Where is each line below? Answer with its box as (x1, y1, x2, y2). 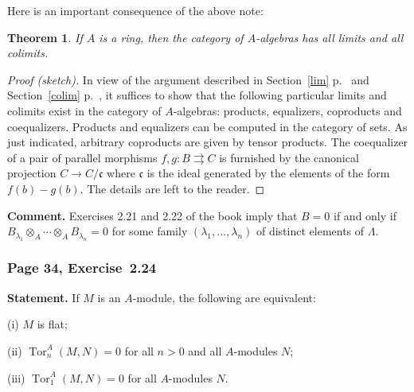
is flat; (37, 316, 68, 332)
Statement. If (7, 289, 80, 305)
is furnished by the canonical (219, 149, 359, 165)
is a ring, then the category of (99, 29, 244, 45)
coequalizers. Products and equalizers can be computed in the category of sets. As (7, 118, 408, 134)
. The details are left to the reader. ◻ (80, 180, 265, 196)
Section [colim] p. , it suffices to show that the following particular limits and (7, 87, 387, 103)
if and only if (334, 207, 396, 223)
